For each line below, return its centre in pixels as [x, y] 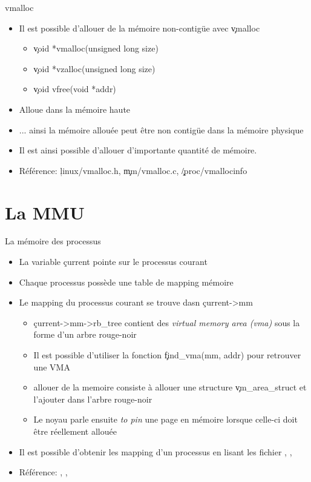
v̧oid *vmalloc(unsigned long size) [96, 48]
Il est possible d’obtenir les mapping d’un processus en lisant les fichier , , [155, 451]
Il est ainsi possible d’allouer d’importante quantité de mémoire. [138, 150]
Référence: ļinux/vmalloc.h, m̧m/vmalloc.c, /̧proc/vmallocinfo [133, 170]
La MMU [45, 212]
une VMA [52, 367]
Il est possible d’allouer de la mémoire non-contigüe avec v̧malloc [139, 28]
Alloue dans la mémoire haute [75, 109]
